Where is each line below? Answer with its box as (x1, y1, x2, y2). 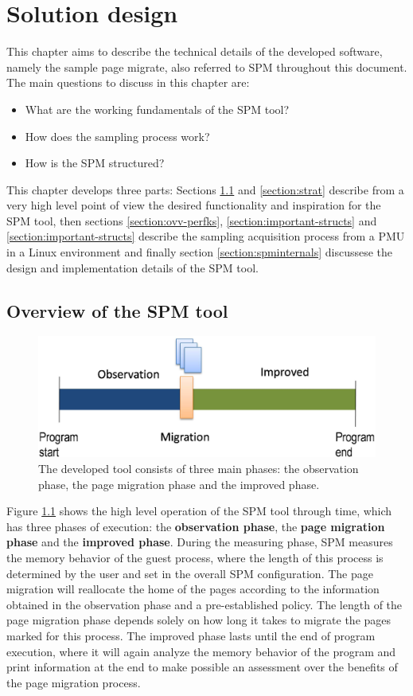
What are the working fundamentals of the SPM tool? (25, 100, 290, 117)
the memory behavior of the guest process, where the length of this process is (6, 549, 384, 565)
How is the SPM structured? (25, 154, 165, 171)
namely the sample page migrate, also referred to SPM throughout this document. (6, 58, 407, 75)
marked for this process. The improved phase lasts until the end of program (6, 627, 376, 643)
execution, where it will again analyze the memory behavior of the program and (6, 643, 396, 659)
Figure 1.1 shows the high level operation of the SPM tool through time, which (6, 502, 392, 519)
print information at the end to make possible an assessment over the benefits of (6, 659, 398, 675)
